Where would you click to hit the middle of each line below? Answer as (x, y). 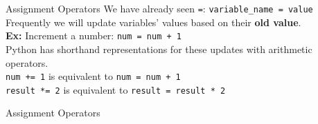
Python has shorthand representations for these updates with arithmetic (159, 49)
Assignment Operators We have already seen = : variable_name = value (159, 8)
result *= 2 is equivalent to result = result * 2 (116, 89)
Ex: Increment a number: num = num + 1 (94, 35)
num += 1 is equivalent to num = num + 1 (93, 76)
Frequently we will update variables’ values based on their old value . (153, 22)
